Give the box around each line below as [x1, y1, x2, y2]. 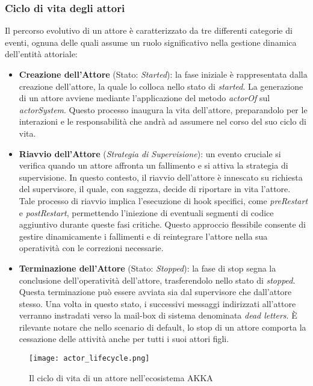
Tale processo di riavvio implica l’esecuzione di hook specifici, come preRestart [19, 194, 308, 207]
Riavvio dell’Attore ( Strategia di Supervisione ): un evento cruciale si [19, 147, 281, 160]
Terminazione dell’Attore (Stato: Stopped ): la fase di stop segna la [19, 261, 276, 274]
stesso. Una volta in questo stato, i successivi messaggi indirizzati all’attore [19, 297, 296, 310]
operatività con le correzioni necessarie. [19, 241, 164, 254]
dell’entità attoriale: [5, 48, 78, 60]
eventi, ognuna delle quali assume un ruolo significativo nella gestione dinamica [5, 36, 297, 48]
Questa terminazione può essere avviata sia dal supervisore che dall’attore [19, 285, 292, 298]
